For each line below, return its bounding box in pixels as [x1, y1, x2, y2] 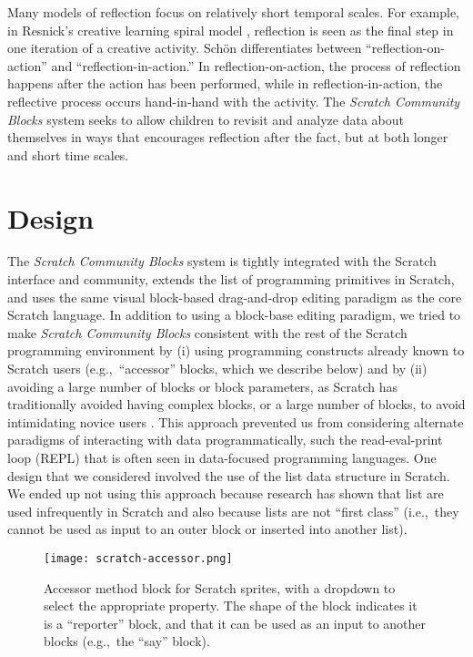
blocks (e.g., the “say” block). [44, 631, 210, 651]
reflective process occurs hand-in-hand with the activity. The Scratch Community [7, 91, 460, 110]
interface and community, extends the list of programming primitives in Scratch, [7, 270, 455, 289]
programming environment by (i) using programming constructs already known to [7, 341, 465, 360]
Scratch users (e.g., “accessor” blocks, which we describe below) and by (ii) [7, 359, 428, 378]
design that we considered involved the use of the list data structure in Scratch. [7, 466, 450, 485]
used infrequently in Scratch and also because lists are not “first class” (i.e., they [7, 501, 459, 520]
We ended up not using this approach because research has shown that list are [7, 484, 444, 503]
